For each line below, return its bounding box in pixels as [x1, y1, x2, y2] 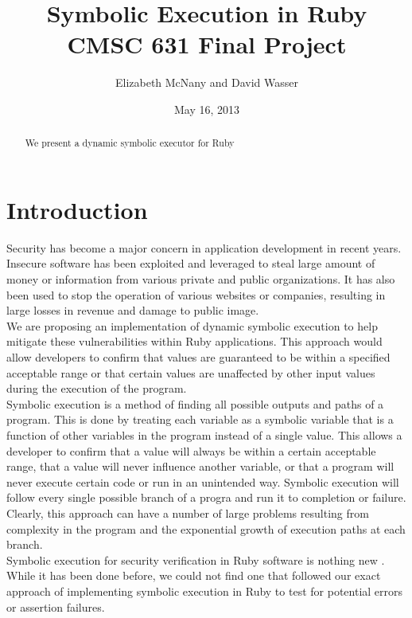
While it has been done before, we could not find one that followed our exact [6, 567, 381, 584]
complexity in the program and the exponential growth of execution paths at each [6, 520, 406, 537]
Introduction [6, 193, 148, 225]
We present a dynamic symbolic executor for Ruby [25, 136, 235, 150]
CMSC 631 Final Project [67, 28, 347, 61]
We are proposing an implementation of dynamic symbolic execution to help [6, 317, 378, 334]
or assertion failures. [6, 598, 105, 615]
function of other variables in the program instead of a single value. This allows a [6, 427, 402, 444]
